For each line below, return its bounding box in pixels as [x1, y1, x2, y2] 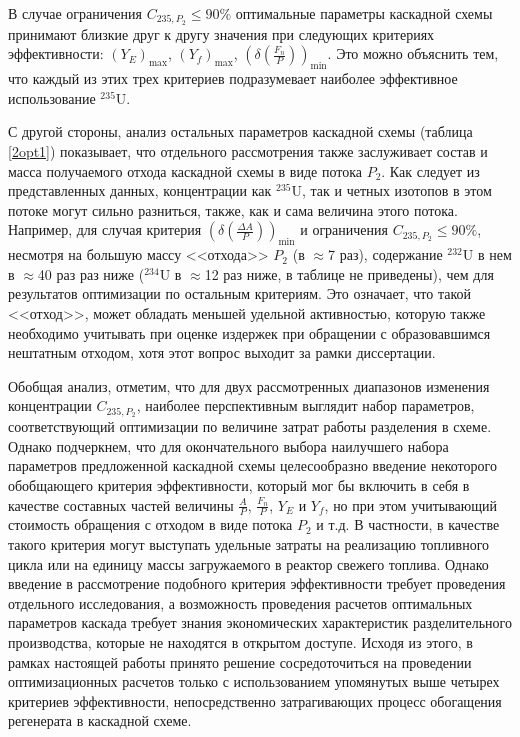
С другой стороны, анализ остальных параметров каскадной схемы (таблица [8, 121, 473, 142]
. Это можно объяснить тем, [327, 43, 499, 64]
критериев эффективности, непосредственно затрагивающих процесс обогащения [8, 690, 502, 711]
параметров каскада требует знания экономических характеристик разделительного [8, 612, 512, 633]
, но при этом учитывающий [324, 494, 498, 515]
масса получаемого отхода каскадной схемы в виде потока [8, 160, 362, 181]
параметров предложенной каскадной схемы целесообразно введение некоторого [8, 455, 497, 476]
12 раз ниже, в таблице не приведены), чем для [204, 263, 494, 284]
